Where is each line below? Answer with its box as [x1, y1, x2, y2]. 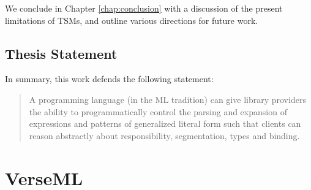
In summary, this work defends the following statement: [5, 72, 214, 85]
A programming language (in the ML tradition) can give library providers [29, 93, 306, 105]
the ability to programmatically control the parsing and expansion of [29, 105, 287, 118]
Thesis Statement [5, 44, 118, 63]
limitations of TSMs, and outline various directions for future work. [5, 13, 258, 26]
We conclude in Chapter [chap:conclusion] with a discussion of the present [5, 2, 283, 14]
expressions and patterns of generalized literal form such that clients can [29, 117, 301, 130]
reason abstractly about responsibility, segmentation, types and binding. [29, 129, 300, 142]
